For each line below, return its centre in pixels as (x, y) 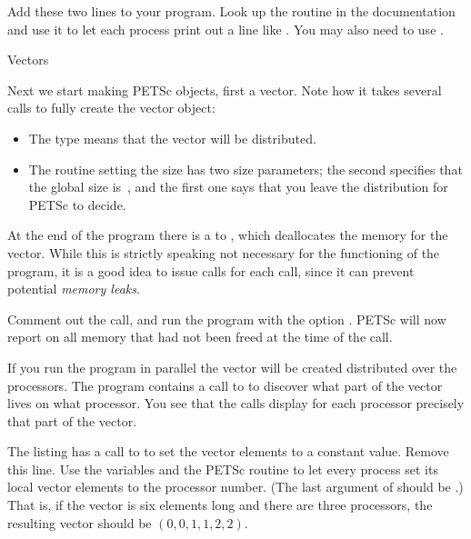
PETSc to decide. (77, 204)
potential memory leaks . (74, 289)
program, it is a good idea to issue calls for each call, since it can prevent (211, 270)
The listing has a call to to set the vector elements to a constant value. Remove (228, 451)
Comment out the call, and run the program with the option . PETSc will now (227, 319)
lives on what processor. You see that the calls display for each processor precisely (236, 403)
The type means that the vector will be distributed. (172, 138)
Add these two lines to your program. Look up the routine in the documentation (231, 11)
